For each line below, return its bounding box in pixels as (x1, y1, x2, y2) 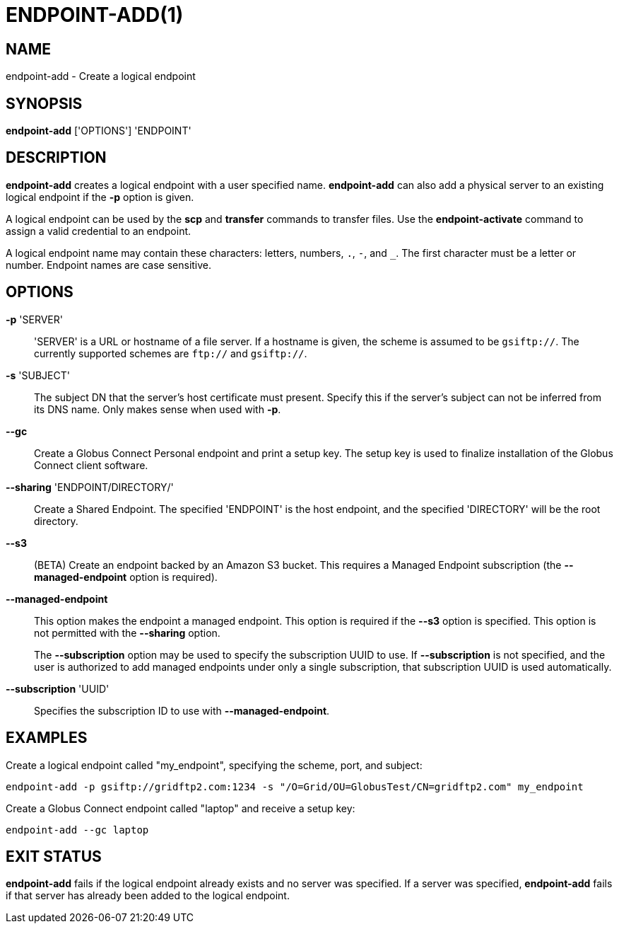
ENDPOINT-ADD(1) (6, 3, 184, 27)
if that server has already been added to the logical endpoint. (6, 889, 290, 902)
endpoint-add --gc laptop (6, 824, 149, 836)
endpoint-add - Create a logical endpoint (6, 70, 196, 83)
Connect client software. (34, 458, 148, 471)
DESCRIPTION (6, 149, 107, 167)
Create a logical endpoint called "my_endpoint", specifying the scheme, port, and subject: (6, 758, 423, 771)
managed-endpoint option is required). (34, 570, 218, 583)
